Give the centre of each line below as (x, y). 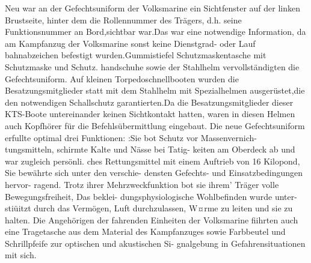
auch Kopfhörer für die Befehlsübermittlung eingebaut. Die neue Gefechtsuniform (155, 125)
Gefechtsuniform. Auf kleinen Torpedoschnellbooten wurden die (122, 78)
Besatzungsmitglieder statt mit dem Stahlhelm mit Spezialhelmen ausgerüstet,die (155, 90)
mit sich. (21, 255)
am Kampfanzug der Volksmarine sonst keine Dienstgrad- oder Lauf (130, 43)
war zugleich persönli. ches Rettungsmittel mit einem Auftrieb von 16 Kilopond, (152, 161)
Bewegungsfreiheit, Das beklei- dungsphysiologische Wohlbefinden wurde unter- (151, 196)
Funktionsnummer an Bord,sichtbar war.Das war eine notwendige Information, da (155, 32)
